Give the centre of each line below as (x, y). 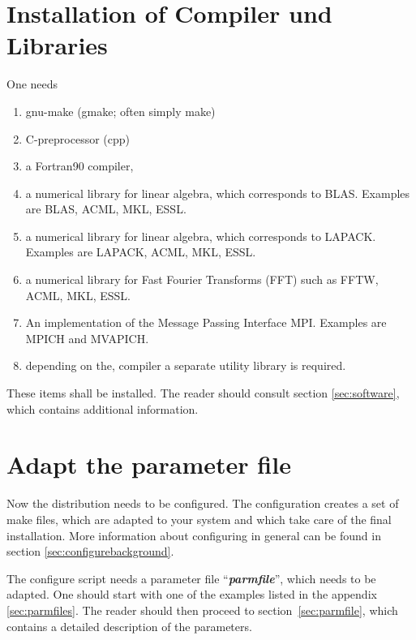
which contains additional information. (103, 408)
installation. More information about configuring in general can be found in (194, 535)
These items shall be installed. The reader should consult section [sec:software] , (203, 393)
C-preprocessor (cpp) (78, 138)
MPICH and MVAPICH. (87, 338)
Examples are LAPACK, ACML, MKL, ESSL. (141, 252)
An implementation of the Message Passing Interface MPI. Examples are (206, 322)
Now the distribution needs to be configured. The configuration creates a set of (203, 503)
